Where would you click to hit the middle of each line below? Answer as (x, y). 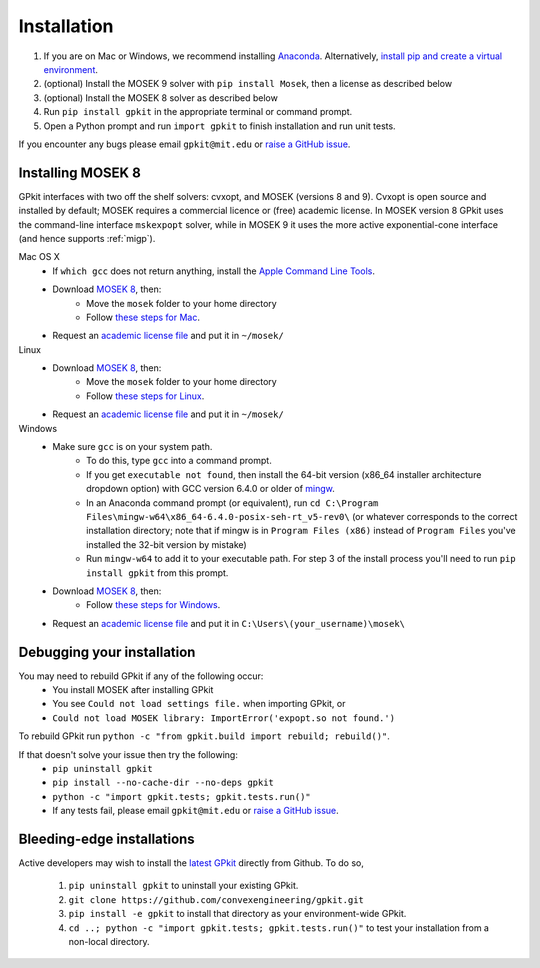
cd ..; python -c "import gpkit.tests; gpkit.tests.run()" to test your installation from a (279, 927)
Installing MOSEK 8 (80, 172)
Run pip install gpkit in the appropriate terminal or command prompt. (198, 112)
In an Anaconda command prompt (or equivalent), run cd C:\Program (232, 502)
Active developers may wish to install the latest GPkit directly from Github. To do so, (191, 863)
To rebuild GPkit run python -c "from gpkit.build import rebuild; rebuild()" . (204, 736)
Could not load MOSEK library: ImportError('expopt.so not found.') (223, 718)
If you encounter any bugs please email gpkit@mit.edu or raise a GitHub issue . (184, 144)
